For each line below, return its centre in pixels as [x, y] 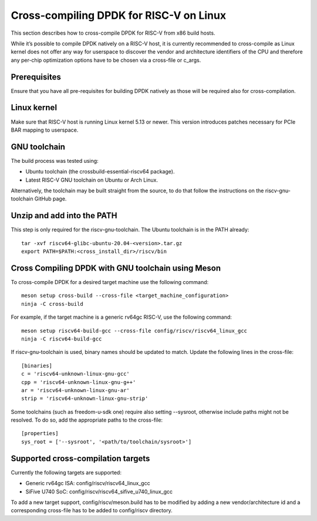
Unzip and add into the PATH [64, 216]
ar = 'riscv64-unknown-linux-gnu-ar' [76, 390]
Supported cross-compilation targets [80, 458]
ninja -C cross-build [52, 304]
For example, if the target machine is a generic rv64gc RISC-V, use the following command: [121, 317]
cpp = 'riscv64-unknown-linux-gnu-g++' [79, 382]
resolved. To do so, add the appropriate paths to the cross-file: [87, 420]
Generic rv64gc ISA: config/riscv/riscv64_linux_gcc [88, 483]
